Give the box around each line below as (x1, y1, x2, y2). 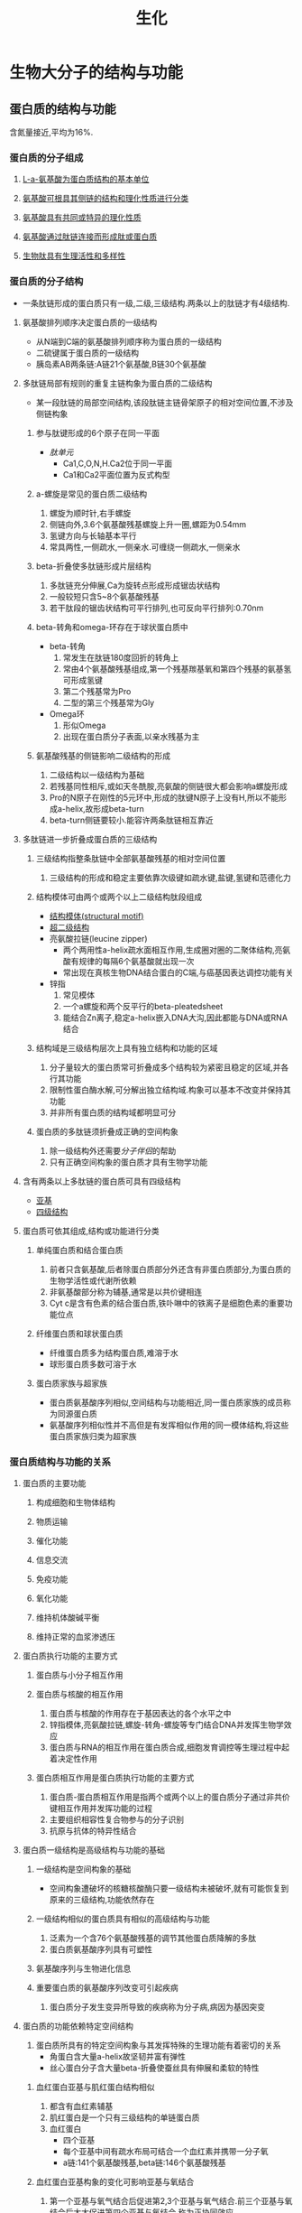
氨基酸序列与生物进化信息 (35, 1963, 132, 1974)
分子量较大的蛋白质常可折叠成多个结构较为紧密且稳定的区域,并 (49, 1062, 281, 1073)
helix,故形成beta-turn (65, 803, 144, 814)
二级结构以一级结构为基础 (49, 769, 145, 780)
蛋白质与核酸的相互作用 (35, 1688, 124, 1699)
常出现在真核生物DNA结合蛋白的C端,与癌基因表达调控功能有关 (62, 967, 294, 978)
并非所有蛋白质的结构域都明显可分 (49, 1107, 177, 1118)
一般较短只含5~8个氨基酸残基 (49, 590, 160, 601)
